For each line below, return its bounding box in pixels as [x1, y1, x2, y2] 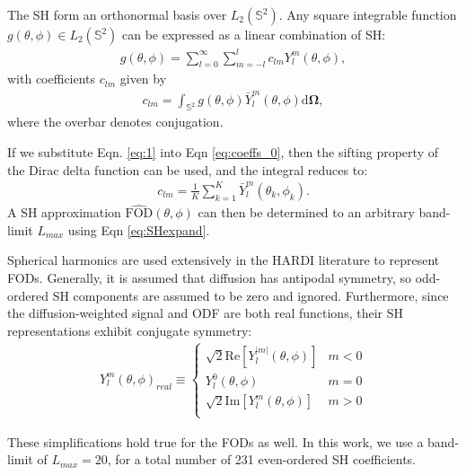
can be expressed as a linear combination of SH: [122, 25, 386, 43]
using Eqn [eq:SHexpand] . [67, 220, 210, 239]
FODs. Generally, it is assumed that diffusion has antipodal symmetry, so [7, 268, 411, 286]
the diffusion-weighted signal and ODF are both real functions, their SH [7, 303, 403, 322]
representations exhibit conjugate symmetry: [7, 321, 252, 339]
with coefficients [7, 69, 96, 88]
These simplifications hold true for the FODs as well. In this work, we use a [7, 432, 424, 451]
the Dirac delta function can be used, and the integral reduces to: [7, 160, 368, 179]
